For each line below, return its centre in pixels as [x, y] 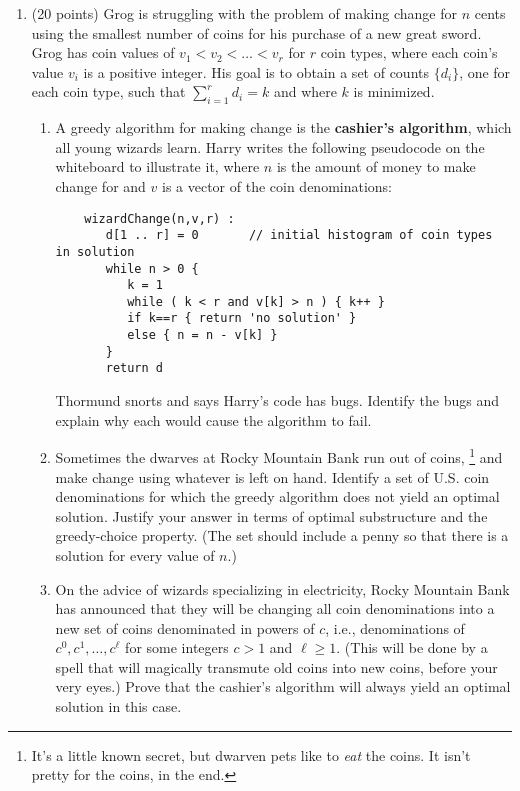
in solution [95, 251]
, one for [485, 71]
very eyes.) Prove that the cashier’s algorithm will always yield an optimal [283, 686]
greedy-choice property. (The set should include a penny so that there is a [282, 535]
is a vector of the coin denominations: [277, 185]
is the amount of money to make [376, 166]
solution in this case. [118, 706]
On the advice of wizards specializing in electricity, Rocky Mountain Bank [282, 588]
